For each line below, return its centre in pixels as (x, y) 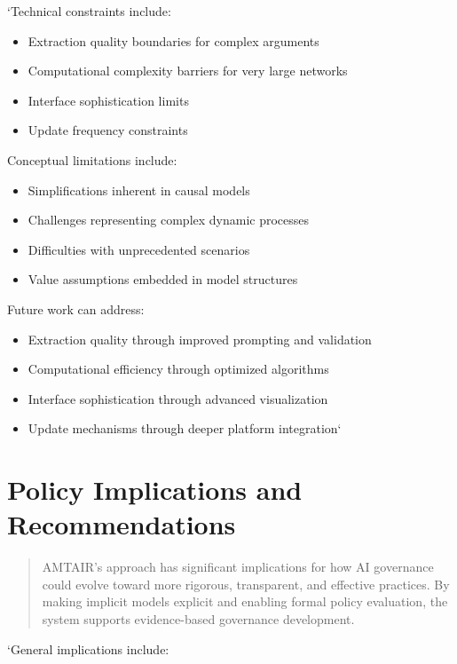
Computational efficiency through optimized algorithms (178, 369)
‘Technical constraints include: (89, 11)
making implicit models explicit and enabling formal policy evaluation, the (245, 601)
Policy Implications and (155, 490)
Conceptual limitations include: (92, 159)
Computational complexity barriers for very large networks (188, 71)
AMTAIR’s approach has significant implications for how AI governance (238, 567)
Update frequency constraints (108, 130)
